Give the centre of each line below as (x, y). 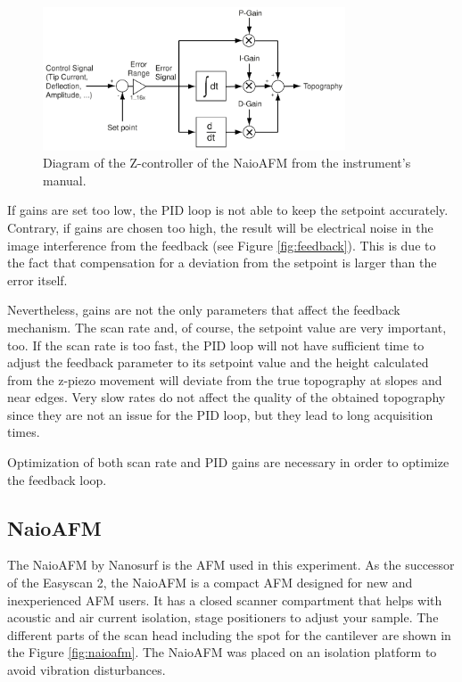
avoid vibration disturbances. (87, 670)
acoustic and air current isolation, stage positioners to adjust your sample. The (223, 617)
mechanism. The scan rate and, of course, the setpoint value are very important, (227, 327)
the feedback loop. (57, 479)
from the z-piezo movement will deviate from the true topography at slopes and (225, 379)
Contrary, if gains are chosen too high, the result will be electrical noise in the (220, 227)
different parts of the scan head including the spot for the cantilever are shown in (229, 634)
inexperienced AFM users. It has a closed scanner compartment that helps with (225, 600)
